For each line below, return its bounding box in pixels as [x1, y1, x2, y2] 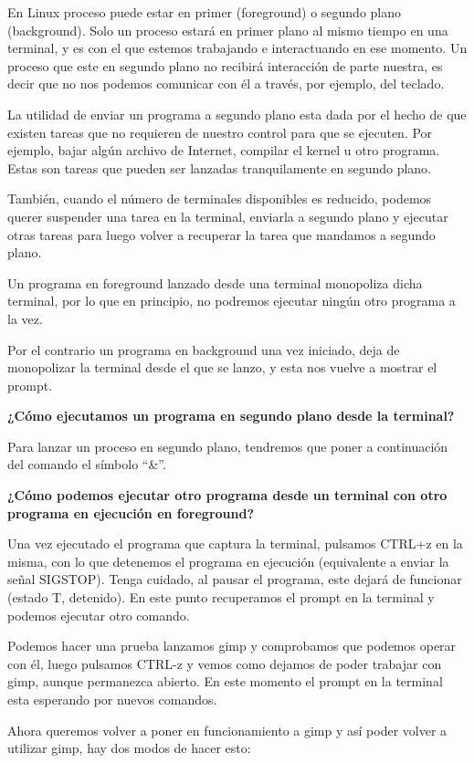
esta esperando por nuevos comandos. [7, 690, 217, 708]
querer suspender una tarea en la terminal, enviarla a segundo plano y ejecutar [7, 206, 448, 225]
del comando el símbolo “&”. [7, 455, 166, 474]
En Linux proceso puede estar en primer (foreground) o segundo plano [7, 3, 402, 21]
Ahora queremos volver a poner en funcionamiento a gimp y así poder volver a [7, 720, 448, 739]
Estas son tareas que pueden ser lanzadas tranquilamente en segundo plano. [7, 158, 432, 177]
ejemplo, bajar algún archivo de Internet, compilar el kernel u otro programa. [7, 141, 440, 160]
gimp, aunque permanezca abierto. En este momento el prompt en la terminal [7, 672, 443, 691]
